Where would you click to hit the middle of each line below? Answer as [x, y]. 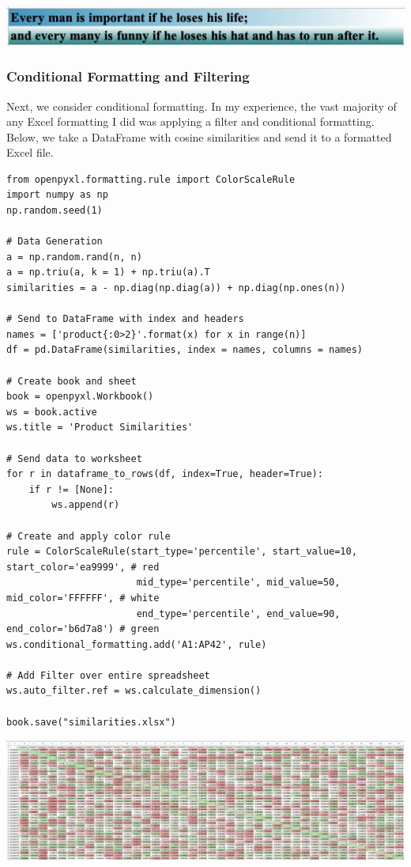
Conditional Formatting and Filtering [128, 76]
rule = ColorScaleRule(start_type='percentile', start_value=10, [182, 552]
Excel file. [30, 152]
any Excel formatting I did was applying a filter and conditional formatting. [190, 121]
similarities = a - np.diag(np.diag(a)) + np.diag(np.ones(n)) [176, 288]
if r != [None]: [72, 489]
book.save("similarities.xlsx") [91, 722]
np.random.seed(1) [55, 211]
